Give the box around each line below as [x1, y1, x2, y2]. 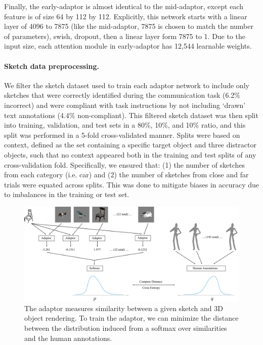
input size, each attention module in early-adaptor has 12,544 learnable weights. [4, 41, 252, 51]
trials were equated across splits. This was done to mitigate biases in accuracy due [4, 179, 259, 189]
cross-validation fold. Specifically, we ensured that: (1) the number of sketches [4, 159, 245, 170]
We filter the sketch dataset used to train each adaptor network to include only [4, 80, 249, 90]
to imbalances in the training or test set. [4, 189, 129, 200]
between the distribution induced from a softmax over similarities [24, 323, 227, 333]
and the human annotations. [24, 332, 112, 343]
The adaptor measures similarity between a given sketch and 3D [24, 302, 223, 313]
